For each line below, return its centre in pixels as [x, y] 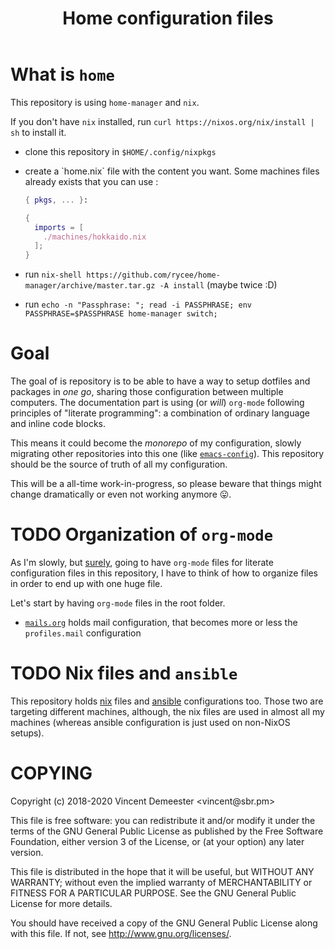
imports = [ [59, 227]
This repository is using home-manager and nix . [105, 102]
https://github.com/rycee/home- [153, 275]
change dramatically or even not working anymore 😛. [121, 494]
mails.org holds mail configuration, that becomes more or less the [161, 623]
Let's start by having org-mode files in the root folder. [118, 603]
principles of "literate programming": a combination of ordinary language [160, 413]
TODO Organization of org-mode [142, 534]
